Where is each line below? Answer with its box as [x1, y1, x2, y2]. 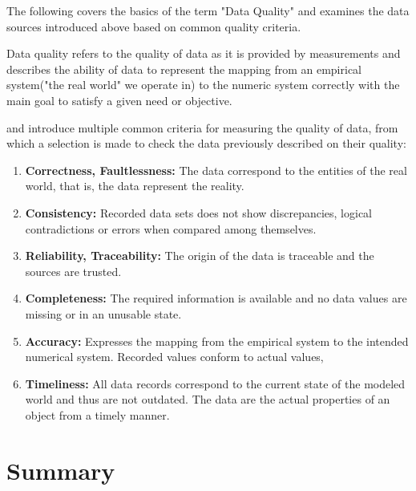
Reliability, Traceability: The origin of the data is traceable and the [25, 247, 374, 264]
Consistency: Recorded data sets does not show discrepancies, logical [25, 204, 372, 221]
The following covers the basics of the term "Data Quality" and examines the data [6, 2, 410, 18]
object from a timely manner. [25, 406, 170, 423]
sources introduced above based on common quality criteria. [6, 18, 301, 34]
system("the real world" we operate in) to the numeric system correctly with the [6, 76, 400, 93]
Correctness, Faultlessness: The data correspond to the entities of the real [25, 161, 407, 178]
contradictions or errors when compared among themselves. [25, 220, 317, 237]
